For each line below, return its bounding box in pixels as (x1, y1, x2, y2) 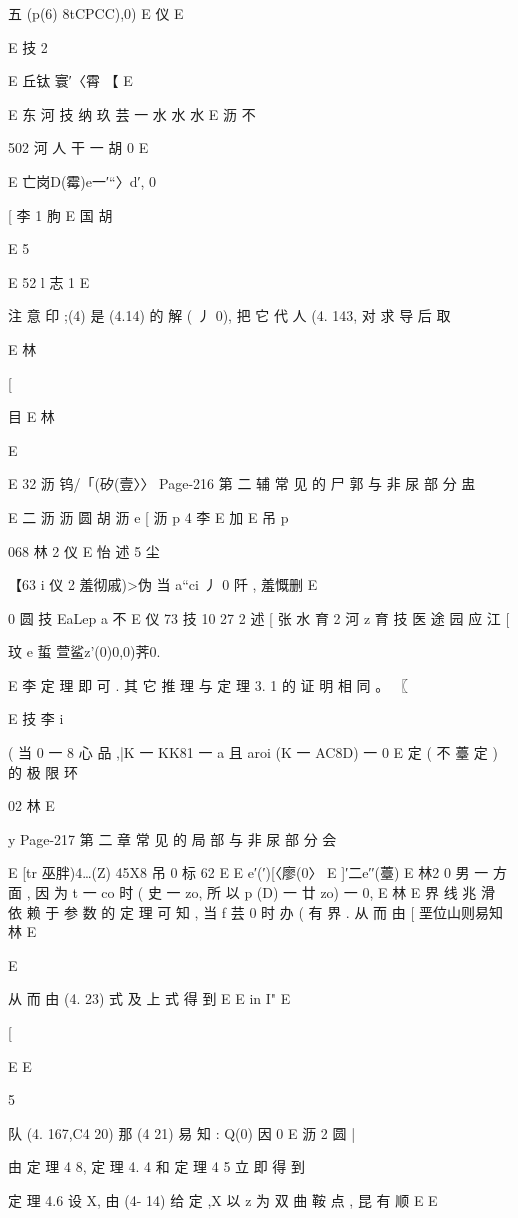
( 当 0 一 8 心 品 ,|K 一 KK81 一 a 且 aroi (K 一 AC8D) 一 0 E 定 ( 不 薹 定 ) (8, 742, 498, 763)
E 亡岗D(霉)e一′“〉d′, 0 (8, 170, 157, 191)
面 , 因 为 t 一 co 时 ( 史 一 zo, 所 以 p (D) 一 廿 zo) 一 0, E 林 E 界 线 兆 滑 (8, 882, 495, 903)
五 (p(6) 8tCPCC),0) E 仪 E (8, 3, 184, 23)
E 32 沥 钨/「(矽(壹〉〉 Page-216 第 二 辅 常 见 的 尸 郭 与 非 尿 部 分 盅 (8, 473, 476, 494)
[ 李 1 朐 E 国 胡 (8, 204, 113, 225)
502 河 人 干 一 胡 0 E (8, 137, 149, 158)
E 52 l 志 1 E (8, 271, 90, 292)
